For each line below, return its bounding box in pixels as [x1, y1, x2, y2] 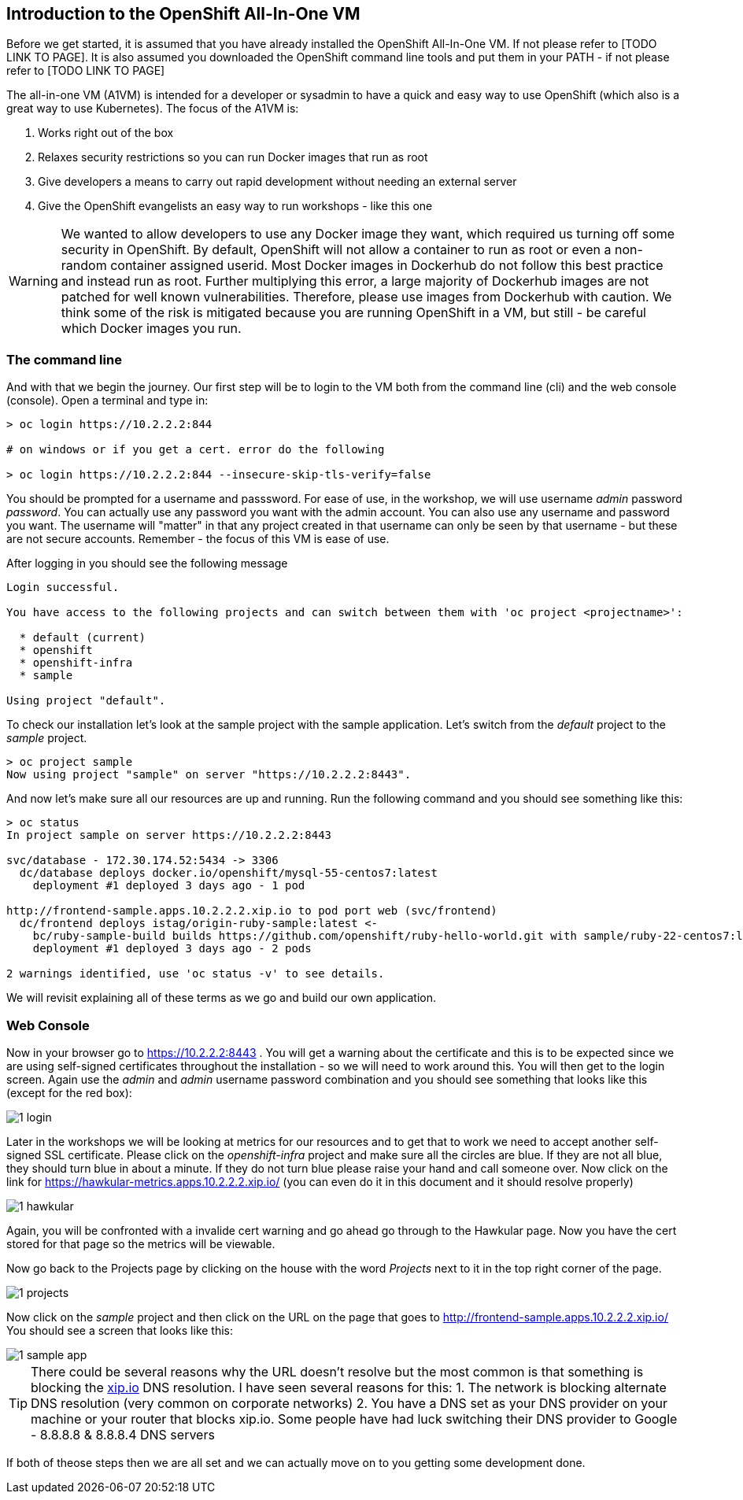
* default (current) [19, 631, 146, 645]
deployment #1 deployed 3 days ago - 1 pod [32, 879, 305, 892]
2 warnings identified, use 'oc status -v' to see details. [6, 967, 385, 981]
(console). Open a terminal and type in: [6, 393, 209, 408]
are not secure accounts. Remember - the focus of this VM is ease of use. [6, 532, 390, 546]
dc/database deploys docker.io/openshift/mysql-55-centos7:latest [19, 866, 438, 880]
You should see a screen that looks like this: [6, 1323, 234, 1337]
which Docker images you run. [61, 320, 242, 337]
